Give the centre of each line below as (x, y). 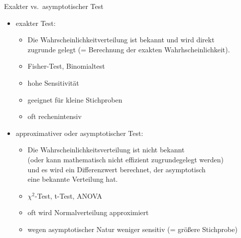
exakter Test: (36, 23)
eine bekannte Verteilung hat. (73, 179)
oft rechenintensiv (55, 116)
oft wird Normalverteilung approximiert (88, 212)
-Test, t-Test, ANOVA (69, 195)
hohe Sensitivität (53, 82)
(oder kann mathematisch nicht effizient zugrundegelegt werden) (125, 159)
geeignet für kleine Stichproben (75, 99)
